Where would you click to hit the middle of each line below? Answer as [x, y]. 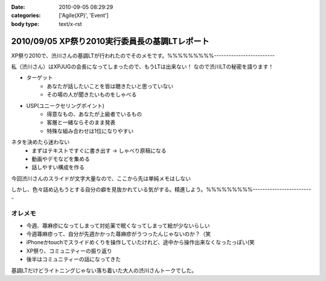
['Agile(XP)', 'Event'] [84, 16]
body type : [25, 24]
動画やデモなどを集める [61, 159]
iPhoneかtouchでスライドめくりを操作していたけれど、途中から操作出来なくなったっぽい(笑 [140, 242]
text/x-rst [70, 24]
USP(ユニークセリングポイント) [66, 106]
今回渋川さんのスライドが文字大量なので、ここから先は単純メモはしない [101, 178]
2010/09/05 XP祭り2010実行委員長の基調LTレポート [110, 41]
